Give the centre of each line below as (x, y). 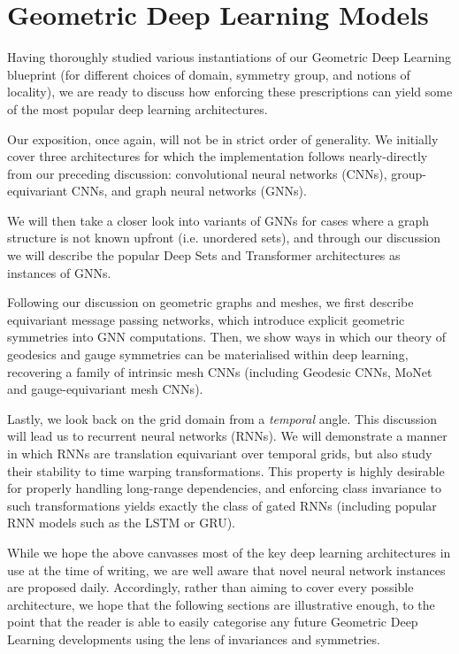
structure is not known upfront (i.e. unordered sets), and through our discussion (224, 238)
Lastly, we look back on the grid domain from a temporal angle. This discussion (222, 418)
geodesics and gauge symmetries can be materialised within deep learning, (208, 354)
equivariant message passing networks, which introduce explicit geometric (206, 319)
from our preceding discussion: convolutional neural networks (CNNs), (197, 173)
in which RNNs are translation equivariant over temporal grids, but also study (220, 453)
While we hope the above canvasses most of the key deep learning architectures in (229, 552)
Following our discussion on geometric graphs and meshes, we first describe (210, 302)
